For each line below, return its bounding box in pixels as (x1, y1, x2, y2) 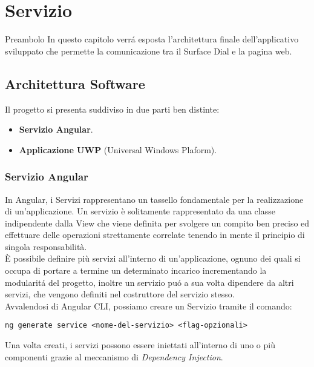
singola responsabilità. (5, 240, 87, 253)
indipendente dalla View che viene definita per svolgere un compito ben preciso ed (5, 216, 310, 229)
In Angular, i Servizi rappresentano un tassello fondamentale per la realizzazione (5, 193, 304, 205)
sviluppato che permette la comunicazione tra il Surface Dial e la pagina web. (5, 44, 292, 57)
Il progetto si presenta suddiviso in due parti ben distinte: (5, 102, 220, 115)
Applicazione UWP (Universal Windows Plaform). (19, 143, 217, 156)
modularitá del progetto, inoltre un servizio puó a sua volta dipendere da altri (5, 276, 294, 288)
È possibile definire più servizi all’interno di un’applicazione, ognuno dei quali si (5, 252, 301, 265)
